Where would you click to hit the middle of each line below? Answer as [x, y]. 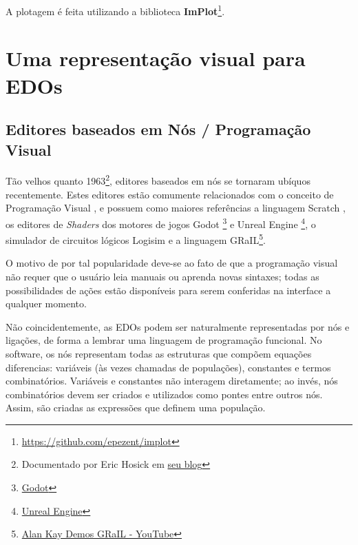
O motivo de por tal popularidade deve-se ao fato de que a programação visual [172, 263]
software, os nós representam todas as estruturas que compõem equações [159, 353]
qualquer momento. [46, 304]
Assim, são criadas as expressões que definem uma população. [136, 408]
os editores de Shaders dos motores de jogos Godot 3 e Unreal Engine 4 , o [161, 223]
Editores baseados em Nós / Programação [158, 129]
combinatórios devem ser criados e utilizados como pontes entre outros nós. [164, 394]
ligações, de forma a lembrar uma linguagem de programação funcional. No [164, 340]
